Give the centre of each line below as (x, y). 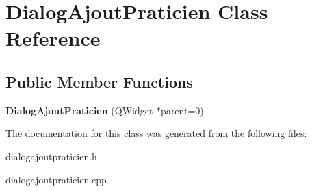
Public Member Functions (99, 81)
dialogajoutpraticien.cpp (56, 179)
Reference (53, 38)
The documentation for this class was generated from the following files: (156, 133)
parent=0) (182, 110)
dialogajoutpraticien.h (51, 156)
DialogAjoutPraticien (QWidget (79, 110)
